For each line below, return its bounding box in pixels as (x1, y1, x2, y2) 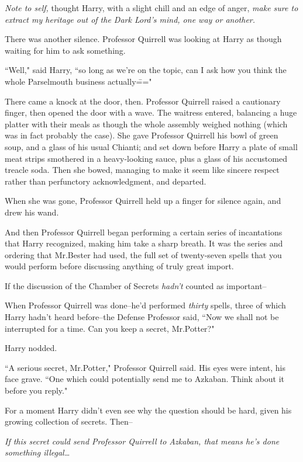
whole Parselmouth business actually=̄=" (5, 75, 152, 87)
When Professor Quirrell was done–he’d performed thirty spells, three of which (5, 299, 286, 311)
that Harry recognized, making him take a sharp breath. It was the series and (5, 237, 283, 249)
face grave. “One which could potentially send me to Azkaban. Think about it (5, 373, 285, 385)
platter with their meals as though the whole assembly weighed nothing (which (5, 117, 288, 130)
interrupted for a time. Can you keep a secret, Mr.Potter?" (5, 322, 215, 334)
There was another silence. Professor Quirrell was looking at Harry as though (5, 33, 282, 45)
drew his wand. (5, 206, 59, 218)
